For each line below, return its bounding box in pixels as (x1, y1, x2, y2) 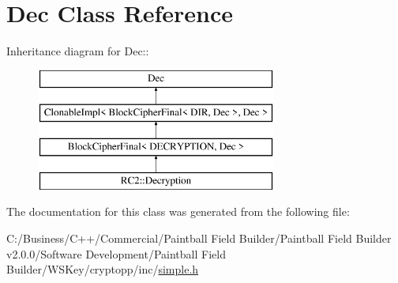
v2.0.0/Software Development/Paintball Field (6, 245, 226, 262)
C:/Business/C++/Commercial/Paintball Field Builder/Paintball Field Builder (6, 230, 392, 247)
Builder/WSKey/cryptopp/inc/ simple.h (6, 261, 199, 277)
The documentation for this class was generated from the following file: (6, 203, 350, 220)
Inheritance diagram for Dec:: (6, 43, 149, 59)
